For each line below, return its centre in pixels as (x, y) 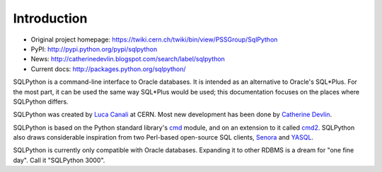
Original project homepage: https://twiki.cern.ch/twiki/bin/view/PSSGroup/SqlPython (154, 39)
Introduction (50, 18)
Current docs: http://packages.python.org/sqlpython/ (109, 69)
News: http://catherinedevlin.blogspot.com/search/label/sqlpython (128, 59)
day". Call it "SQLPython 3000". (59, 160)
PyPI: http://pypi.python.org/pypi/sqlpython (94, 49)
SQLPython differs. (41, 102)
